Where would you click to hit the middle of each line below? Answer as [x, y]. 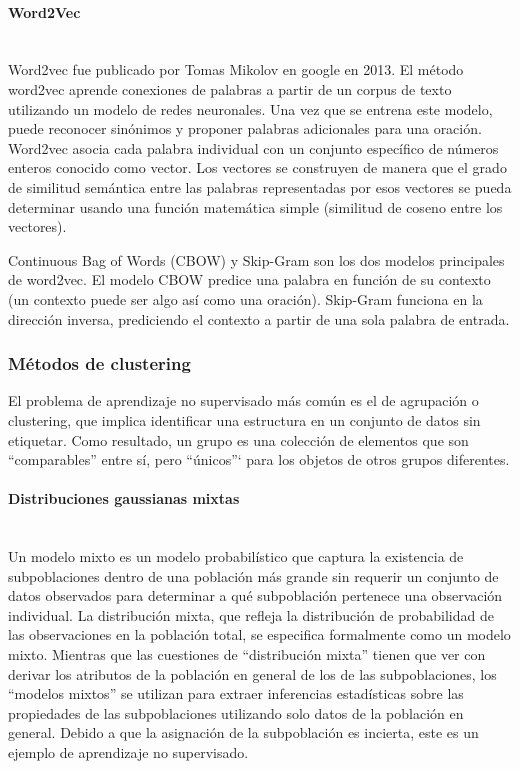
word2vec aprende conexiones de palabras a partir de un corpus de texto [230, 88]
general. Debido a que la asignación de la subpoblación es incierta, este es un [243, 732]
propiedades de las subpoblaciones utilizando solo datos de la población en [236, 712]
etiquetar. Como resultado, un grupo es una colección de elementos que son [238, 439]
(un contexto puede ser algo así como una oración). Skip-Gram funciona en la [245, 298]
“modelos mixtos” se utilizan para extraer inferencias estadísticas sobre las [236, 693]
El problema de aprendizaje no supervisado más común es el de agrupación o [243, 400]
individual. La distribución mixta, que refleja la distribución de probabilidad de [251, 614]
